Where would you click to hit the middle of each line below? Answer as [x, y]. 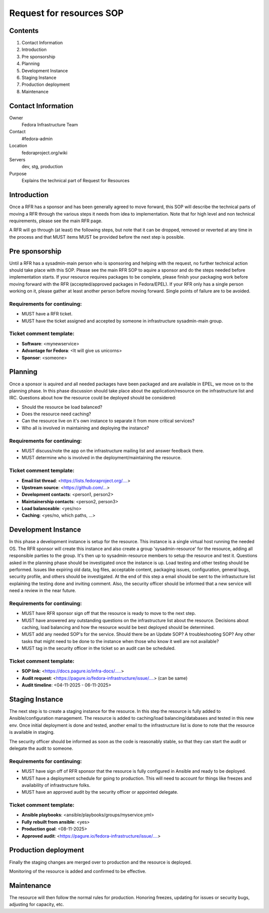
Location [18, 146]
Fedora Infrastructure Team [50, 125]
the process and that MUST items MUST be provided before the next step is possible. [97, 237]
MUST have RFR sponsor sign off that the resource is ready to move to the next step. [109, 613]
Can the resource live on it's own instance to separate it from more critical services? [108, 421]
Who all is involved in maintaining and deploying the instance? [85, 428]
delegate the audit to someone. [41, 748]
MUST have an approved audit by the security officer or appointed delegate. [100, 792]
